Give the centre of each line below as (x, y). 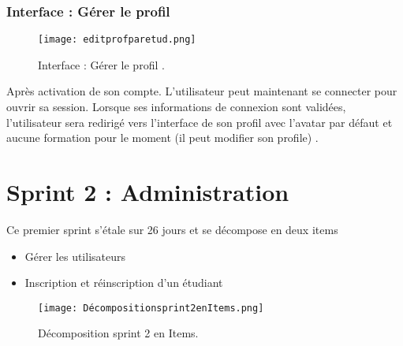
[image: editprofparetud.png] (117, 40)
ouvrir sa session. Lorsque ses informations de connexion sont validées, (176, 107)
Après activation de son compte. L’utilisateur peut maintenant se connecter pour (202, 91)
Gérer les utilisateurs (75, 256)
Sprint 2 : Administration (148, 192)
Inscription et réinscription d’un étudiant (124, 283)
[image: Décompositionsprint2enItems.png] (151, 308)
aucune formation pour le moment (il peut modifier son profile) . (162, 138)
